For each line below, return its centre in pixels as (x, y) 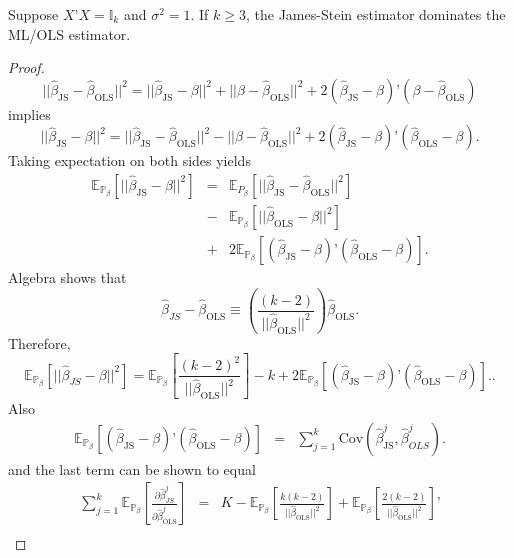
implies (29, 113)
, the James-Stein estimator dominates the (376, 14)
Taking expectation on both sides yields (129, 160)
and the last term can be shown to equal (132, 468)
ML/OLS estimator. (69, 33)
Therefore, (39, 342)
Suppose (33, 14)
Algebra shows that (67, 277)
